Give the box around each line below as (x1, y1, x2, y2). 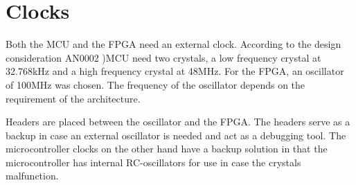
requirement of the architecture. (6, 91, 141, 105)
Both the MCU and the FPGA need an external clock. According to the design (6, 37, 341, 51)
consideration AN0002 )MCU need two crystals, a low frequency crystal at (6, 50, 321, 64)
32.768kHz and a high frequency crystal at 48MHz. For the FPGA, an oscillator (6, 64, 344, 78)
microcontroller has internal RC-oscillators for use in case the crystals (6, 155, 301, 169)
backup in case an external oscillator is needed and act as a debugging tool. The (6, 127, 346, 142)
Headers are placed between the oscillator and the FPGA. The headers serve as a (6, 114, 350, 129)
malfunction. (6, 168, 59, 183)
